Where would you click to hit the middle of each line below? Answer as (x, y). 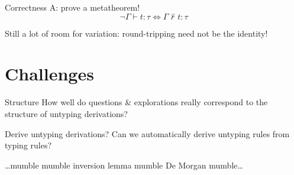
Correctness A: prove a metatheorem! (72, 7)
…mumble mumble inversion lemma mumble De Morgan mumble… (124, 165)
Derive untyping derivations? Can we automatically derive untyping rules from (147, 133)
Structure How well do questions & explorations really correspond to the (136, 102)
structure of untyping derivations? (66, 113)
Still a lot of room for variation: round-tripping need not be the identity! (136, 33)
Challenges (49, 74)
